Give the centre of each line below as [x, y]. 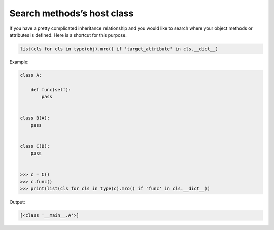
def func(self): [51, 89]
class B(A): [35, 118]
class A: [31, 75]
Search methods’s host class [72, 13]
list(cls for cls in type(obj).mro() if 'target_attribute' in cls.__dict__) [119, 49]
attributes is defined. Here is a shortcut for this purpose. [68, 35]
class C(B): [35, 146]
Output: [17, 202]
